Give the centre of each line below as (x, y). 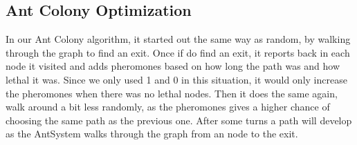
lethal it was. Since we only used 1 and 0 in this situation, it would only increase (176, 79)
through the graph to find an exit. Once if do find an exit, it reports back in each (178, 52)
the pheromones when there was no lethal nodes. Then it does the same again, (172, 93)
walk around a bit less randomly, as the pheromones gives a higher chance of (168, 107)
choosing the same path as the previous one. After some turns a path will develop (179, 120)
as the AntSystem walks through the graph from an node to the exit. (152, 134)
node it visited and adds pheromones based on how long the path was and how (173, 66)
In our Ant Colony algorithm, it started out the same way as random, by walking (178, 39)
